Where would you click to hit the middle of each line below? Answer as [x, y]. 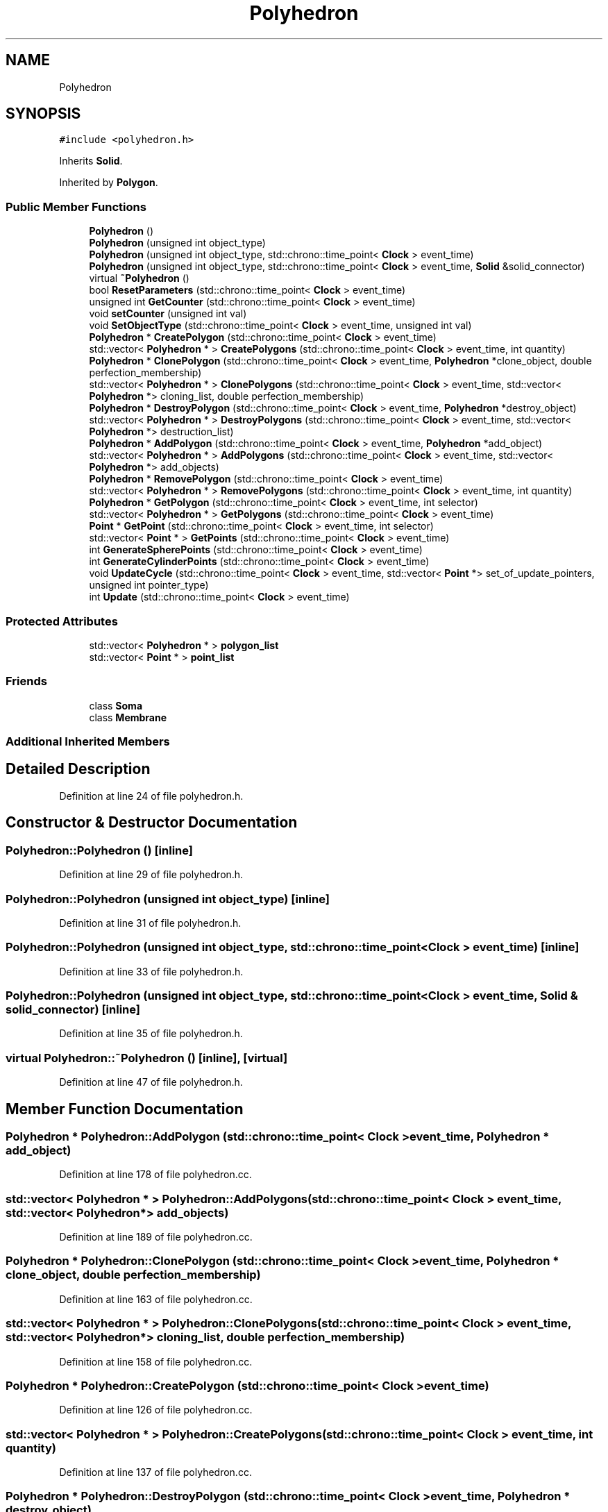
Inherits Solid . [91, 161]
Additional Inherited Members [88, 742]
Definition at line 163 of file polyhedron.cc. [156, 1299]
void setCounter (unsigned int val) [168, 314]
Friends [26, 681]
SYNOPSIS [43, 114]
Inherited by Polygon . [109, 183]
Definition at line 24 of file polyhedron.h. [151, 796]
